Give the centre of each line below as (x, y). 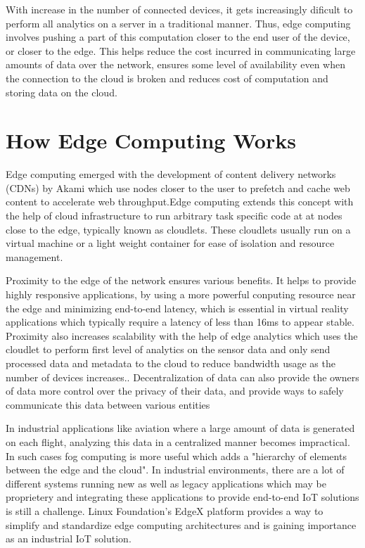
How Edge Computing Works (151, 140)
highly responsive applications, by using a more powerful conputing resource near (181, 294)
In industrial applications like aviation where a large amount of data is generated (180, 428)
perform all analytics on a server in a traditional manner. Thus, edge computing (178, 23)
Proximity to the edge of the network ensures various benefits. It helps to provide (181, 280)
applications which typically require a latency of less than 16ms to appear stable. (180, 322)
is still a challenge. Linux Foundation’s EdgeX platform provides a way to (165, 510)
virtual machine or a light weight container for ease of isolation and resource (170, 243)
